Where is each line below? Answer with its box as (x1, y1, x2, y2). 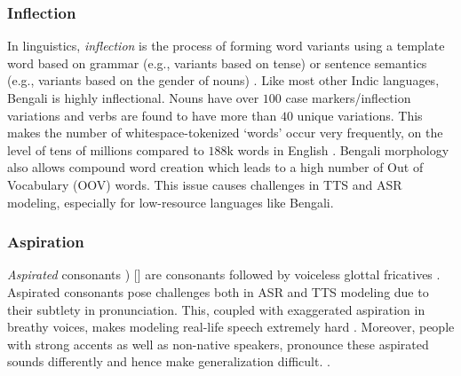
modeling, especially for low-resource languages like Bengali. (7, 192, 334, 211)
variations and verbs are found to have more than (7, 106, 277, 124)
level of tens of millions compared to (7, 140, 204, 159)
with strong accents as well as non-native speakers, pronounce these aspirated (7, 334, 429, 353)
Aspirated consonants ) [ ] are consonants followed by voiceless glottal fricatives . (7, 265, 441, 284)
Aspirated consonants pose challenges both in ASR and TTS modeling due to (7, 282, 429, 301)
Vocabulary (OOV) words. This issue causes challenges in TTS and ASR (7, 175, 402, 193)
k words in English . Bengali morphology (227, 140, 449, 159)
